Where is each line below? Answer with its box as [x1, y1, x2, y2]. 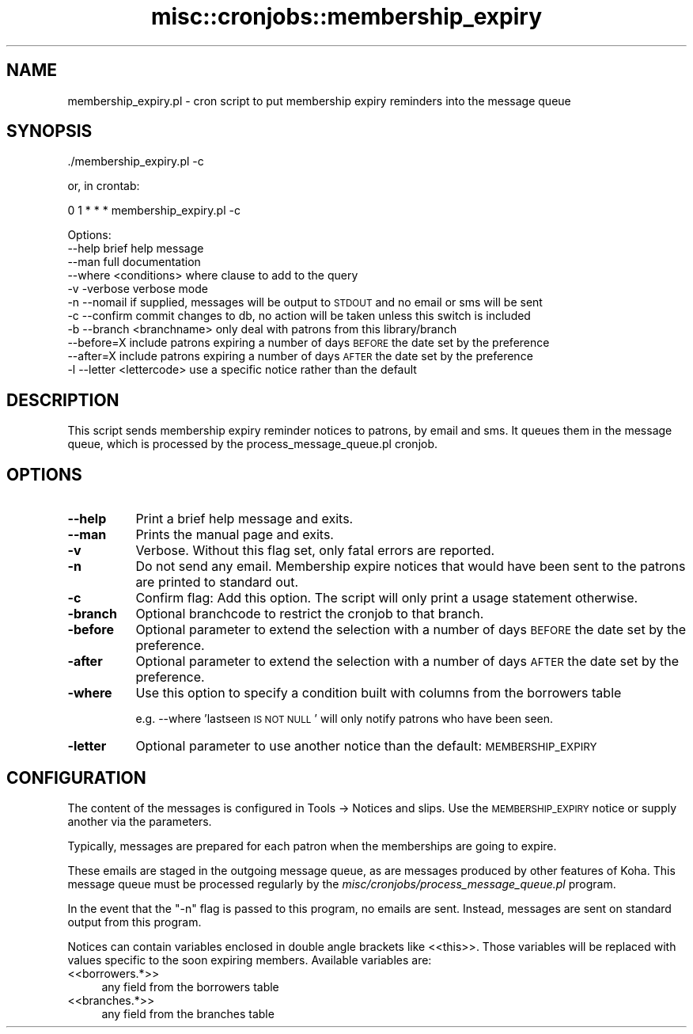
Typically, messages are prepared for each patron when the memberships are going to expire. [67, 838, 557, 853]
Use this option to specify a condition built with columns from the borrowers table [135, 685, 622, 701]
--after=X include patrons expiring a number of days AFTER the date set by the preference [67, 349, 533, 363]
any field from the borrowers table [101, 979, 279, 994]
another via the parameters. [67, 814, 212, 828]
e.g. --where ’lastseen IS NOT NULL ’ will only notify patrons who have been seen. [135, 712, 554, 726]
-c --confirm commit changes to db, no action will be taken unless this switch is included [67, 309, 531, 323]
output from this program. [67, 914, 202, 929]
